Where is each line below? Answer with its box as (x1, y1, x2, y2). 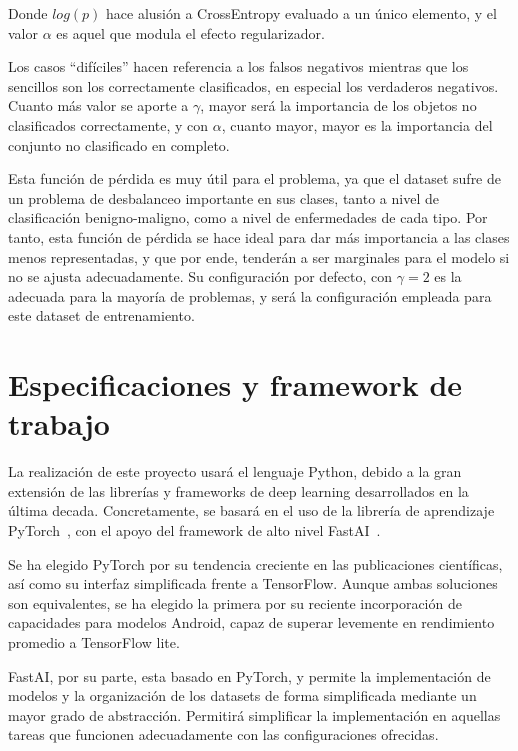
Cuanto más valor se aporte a (8, 95, 189, 116)
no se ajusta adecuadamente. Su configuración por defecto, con (8, 266, 393, 287)
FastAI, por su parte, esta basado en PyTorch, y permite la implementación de (8, 665, 491, 686)
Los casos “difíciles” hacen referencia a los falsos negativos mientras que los (8, 56, 469, 77)
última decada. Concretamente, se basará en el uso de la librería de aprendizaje (8, 500, 495, 521)
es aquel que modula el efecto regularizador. (56, 22, 325, 43)
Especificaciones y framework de (8, 364, 463, 405)
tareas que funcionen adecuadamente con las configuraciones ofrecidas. (8, 724, 439, 745)
